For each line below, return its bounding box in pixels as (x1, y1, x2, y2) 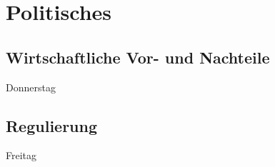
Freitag (6, 148, 37, 163)
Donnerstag (6, 79, 56, 94)
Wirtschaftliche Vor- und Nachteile (6, 46, 270, 68)
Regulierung (6, 114, 98, 136)
